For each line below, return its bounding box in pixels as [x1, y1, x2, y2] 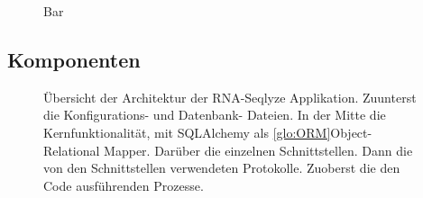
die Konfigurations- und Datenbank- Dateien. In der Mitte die [43, 105, 386, 124]
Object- [330, 122, 372, 141]
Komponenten [7, 45, 141, 73]
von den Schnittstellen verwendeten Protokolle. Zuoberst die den [43, 158, 400, 177]
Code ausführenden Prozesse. [43, 175, 204, 194]
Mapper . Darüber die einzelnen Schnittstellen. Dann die [104, 140, 413, 159]
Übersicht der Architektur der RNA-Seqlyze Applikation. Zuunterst [43, 87, 417, 106]
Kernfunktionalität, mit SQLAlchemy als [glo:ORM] [43, 122, 331, 141]
